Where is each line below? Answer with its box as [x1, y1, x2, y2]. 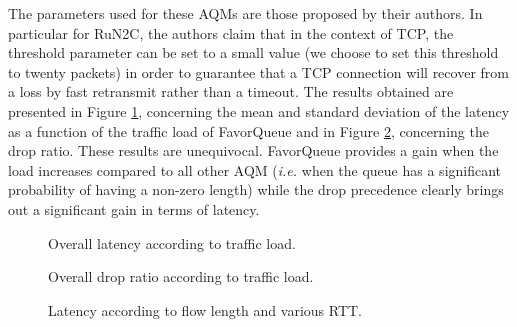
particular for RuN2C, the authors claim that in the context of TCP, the [8, 22, 454, 43]
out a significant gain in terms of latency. [8, 198, 260, 219]
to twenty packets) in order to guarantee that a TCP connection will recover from [8, 61, 509, 82]
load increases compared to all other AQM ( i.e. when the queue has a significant [8, 159, 502, 180]
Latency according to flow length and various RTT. [48, 299, 362, 320]
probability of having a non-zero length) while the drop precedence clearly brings [8, 179, 504, 200]
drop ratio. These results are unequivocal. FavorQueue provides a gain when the [8, 140, 499, 161]
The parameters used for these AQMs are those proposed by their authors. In [8, 3, 483, 23]
